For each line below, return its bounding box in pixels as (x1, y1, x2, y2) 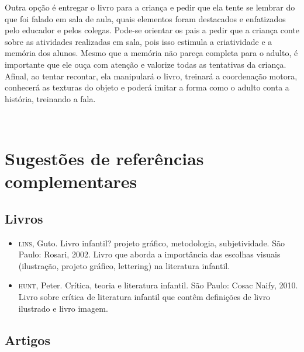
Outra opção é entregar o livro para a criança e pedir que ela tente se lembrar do (5, 1, 295, 13)
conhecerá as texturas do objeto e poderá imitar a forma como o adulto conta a (5, 81, 289, 93)
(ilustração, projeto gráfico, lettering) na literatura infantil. (18, 259, 230, 271)
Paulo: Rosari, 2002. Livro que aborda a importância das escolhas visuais (18, 248, 281, 260)
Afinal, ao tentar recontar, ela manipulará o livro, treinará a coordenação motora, (5, 69, 298, 82)
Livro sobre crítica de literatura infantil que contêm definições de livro (18, 291, 271, 303)
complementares (5, 169, 137, 193)
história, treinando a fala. (5, 92, 96, 104)
